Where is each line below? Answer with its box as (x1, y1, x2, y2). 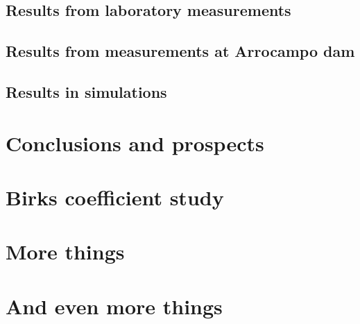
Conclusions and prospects (6, 128, 264, 157)
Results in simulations (6, 80, 167, 102)
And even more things (6, 291, 223, 320)
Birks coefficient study (6, 182, 224, 211)
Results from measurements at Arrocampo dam (6, 40, 355, 62)
